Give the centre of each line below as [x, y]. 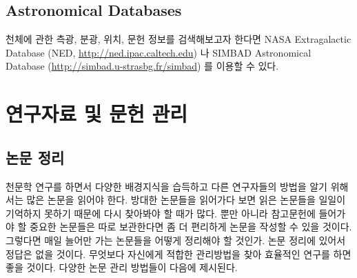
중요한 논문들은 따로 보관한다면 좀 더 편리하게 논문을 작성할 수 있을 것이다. [191, 227]
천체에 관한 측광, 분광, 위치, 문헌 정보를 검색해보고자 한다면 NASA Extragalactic [178, 39]
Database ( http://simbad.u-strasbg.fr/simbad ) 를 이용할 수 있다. [142, 66]
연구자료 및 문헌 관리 [97, 113]
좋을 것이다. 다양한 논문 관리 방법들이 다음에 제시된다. [122, 267]
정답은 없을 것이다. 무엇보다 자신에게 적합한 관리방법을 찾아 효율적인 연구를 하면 [178, 254]
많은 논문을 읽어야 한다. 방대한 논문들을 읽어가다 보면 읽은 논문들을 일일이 [186, 200]
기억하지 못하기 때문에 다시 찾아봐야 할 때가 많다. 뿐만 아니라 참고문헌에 [161, 213]
